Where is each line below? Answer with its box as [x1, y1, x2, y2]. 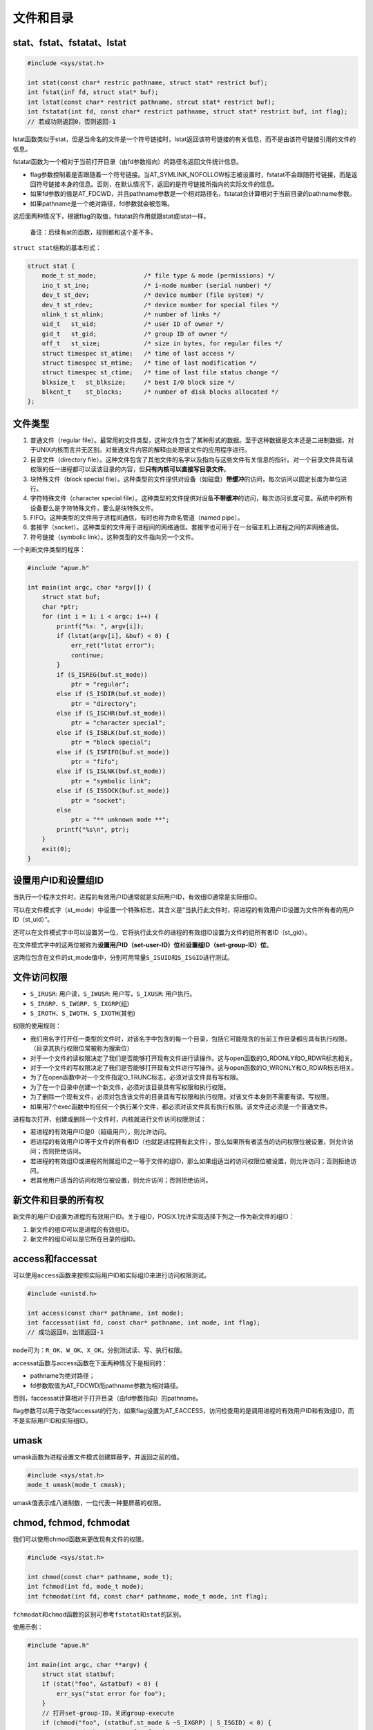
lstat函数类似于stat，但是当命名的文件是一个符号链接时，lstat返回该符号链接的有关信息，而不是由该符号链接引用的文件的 [12, 135, 356, 143]
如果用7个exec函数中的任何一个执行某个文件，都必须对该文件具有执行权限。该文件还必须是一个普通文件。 [30, 1102, 332, 1111]
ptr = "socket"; [70, 796, 126, 804]
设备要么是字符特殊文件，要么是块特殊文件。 [30, 504, 157, 512]
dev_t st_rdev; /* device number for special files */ [41, 301, 279, 309]
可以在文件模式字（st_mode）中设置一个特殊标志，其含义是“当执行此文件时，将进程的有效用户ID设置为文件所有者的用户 [12, 905, 355, 913]
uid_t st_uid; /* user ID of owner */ [41, 320, 224, 328]
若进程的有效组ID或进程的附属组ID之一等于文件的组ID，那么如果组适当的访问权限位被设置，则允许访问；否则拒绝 [30, 1156, 351, 1165]
